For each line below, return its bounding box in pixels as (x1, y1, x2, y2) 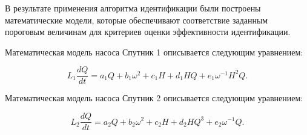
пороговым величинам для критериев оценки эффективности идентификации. (5, 25, 291, 38)
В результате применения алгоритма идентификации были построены (5, 2, 261, 14)
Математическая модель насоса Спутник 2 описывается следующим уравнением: (5, 92, 303, 104)
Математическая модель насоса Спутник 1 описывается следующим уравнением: (5, 45, 303, 58)
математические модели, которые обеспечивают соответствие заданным (5, 13, 268, 26)
